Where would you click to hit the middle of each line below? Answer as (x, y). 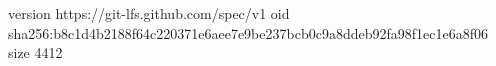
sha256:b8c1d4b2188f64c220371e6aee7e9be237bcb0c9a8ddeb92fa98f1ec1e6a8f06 (248, 32)
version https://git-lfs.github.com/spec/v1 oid (149, 13)
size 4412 (35, 52)
